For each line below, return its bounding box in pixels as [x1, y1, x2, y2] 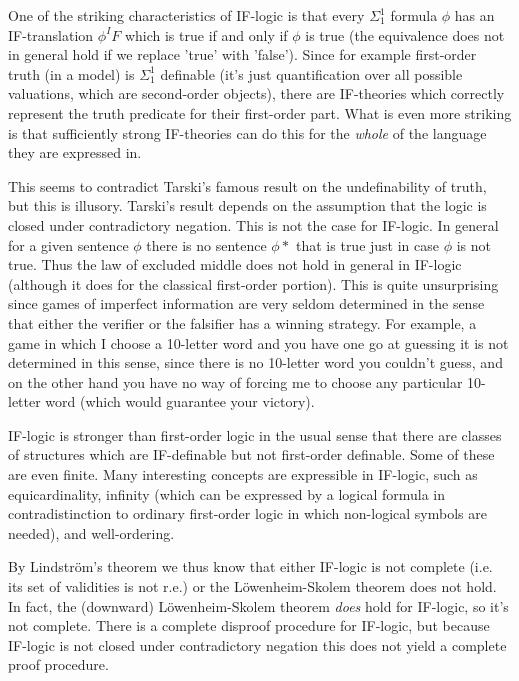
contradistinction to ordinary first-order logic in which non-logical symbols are [8, 503, 487, 524]
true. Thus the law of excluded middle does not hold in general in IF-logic [8, 254, 462, 275]
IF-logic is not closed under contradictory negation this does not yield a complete [8, 634, 507, 655]
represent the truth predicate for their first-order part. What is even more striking [8, 102, 512, 123]
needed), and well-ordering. [8, 522, 175, 543]
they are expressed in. [8, 142, 142, 163]
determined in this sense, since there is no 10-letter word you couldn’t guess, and [8, 352, 503, 373]
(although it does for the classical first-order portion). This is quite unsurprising [8, 273, 499, 294]
